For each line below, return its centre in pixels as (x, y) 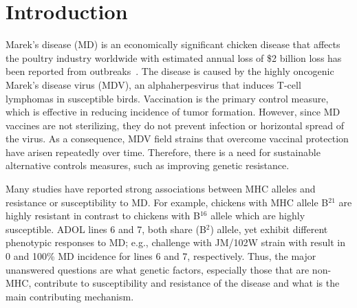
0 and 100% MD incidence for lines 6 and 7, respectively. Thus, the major (161, 256)
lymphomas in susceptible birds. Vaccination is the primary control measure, (167, 98)
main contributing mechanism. (70, 296)
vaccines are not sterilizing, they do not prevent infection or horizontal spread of (175, 125)
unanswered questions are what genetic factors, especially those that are (158, 269)
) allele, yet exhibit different (269, 229)
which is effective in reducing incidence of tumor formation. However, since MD (173, 112)
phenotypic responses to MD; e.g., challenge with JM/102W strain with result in (176, 242)
